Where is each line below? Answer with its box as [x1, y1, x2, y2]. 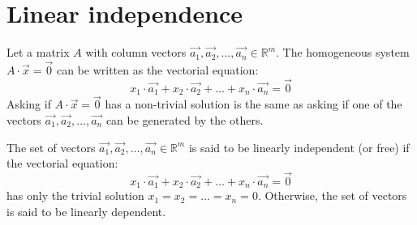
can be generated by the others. [105, 112, 264, 129]
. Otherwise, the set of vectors [257, 187, 407, 204]
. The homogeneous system [276, 44, 410, 61]
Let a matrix [6, 44, 70, 61]
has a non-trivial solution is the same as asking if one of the [105, 96, 402, 112]
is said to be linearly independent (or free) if [188, 138, 410, 155]
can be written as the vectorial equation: [56, 61, 259, 78]
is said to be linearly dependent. [6, 203, 166, 220]
